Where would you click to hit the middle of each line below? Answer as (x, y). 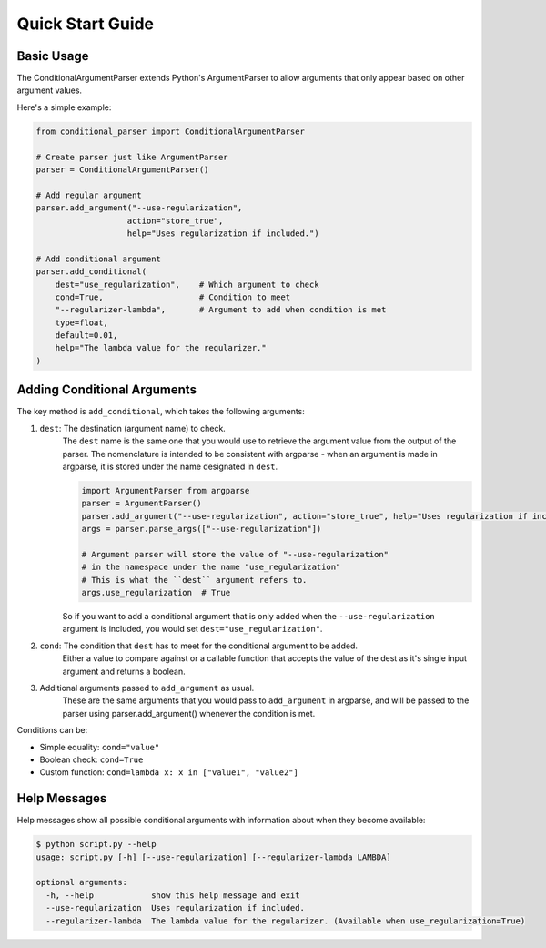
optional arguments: (81, 882)
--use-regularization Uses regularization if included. (175, 908)
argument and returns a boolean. (124, 671)
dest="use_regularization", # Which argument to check (187, 284)
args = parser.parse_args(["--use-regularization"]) (202, 529)
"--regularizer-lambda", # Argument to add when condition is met (221, 310)
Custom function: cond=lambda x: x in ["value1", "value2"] (169, 772)
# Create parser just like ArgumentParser (132, 157)
